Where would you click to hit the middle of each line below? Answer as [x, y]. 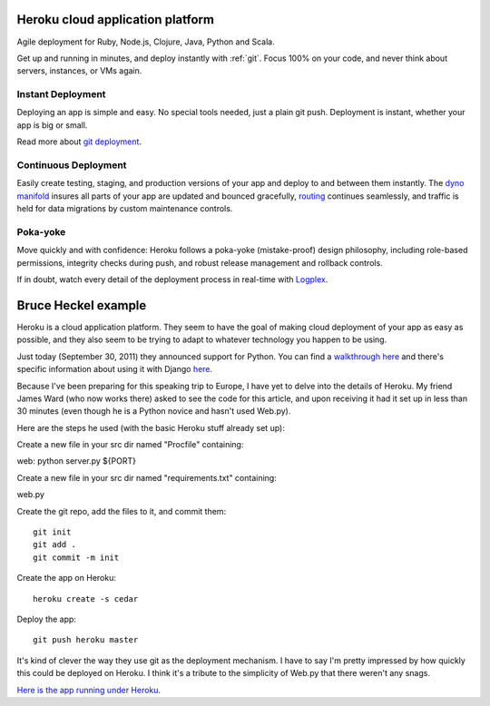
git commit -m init [76, 557]
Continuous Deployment [72, 165]
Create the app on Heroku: [67, 578]
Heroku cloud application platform [116, 20]
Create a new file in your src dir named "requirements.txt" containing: [147, 477]
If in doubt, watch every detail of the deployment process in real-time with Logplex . [172, 279]
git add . [54, 545]
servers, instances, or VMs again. [79, 71]
